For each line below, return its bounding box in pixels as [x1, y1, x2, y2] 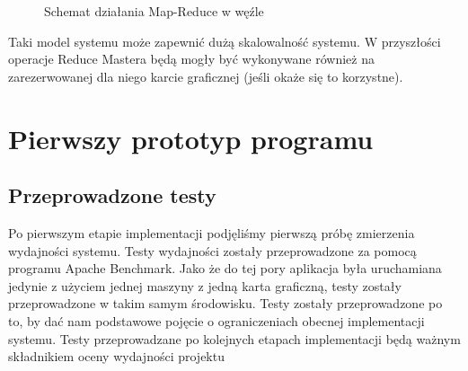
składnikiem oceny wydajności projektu [8, 347, 225, 366]
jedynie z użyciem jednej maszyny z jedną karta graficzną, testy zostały [8, 276, 402, 295]
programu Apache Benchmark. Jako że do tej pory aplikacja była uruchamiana [8, 259, 442, 278]
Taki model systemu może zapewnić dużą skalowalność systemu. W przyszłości [8, 31, 441, 50]
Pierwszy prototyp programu [8, 119, 374, 156]
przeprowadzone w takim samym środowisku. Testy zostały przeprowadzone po [8, 294, 443, 313]
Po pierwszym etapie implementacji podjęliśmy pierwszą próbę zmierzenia [8, 223, 415, 242]
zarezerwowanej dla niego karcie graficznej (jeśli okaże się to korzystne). [8, 66, 403, 85]
